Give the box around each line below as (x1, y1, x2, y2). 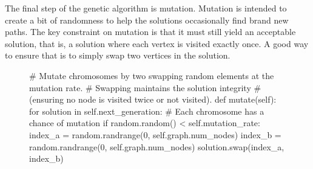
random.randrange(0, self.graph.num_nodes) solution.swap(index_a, (29, 140, 284, 153)
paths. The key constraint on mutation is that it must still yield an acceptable (5, 25, 296, 38)
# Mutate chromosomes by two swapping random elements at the (29, 69, 274, 81)
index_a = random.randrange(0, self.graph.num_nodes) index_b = (29, 128, 281, 141)
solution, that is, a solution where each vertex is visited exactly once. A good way (5, 37, 309, 49)
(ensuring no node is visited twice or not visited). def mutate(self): (29, 93, 277, 106)
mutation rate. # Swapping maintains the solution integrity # (29, 81, 261, 94)
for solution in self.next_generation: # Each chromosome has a (29, 104, 264, 117)
